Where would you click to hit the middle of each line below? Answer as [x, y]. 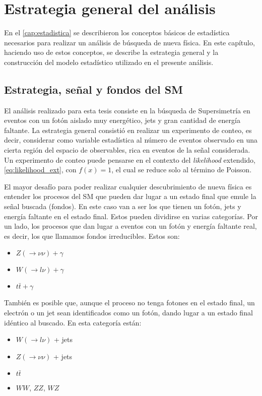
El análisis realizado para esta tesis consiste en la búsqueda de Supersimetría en [127, 110]
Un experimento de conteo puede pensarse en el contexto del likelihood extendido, [130, 159]
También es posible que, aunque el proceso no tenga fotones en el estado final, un [129, 303]
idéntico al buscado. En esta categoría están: [73, 322]
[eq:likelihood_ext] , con [40, 170]
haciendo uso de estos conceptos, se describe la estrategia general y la [111, 52]
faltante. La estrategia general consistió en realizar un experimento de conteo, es [128, 130]
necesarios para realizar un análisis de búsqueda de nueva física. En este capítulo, [129, 42]
